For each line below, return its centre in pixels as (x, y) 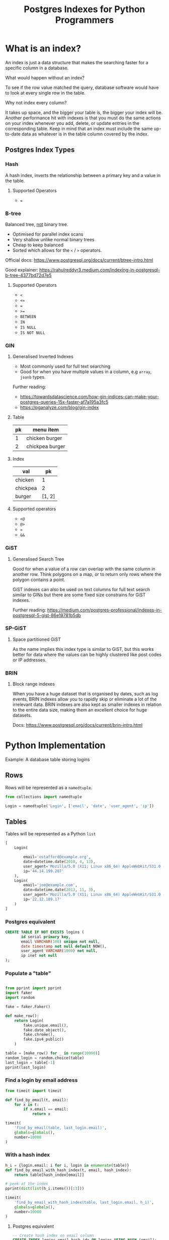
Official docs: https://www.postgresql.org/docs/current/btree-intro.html (79, 260)
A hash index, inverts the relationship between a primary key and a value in (83, 175)
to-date (13, 134)
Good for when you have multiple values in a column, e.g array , (86, 372)
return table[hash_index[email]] (49, 1175)
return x (41, 1114)
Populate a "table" (28, 973)
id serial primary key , (46, 937)
